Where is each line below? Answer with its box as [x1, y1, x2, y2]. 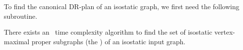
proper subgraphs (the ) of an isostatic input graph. [32, 36, 186, 46]
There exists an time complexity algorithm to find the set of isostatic [4, 27, 212, 37]
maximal [4, 36, 30, 46]
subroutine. [4, 11, 37, 21]
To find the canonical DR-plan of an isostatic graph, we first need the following [4, 1, 240, 11]
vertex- [214, 27, 235, 37]
